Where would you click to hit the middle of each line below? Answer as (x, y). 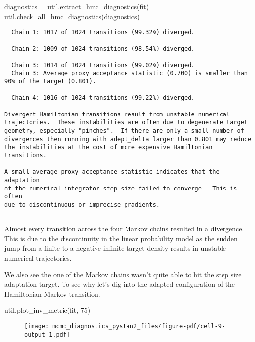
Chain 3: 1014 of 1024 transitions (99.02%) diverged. (103, 65)
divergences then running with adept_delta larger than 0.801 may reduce (128, 139)
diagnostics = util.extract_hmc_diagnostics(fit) (77, 6)
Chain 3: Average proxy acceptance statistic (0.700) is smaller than (129, 73)
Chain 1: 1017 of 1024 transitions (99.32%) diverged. (103, 32)
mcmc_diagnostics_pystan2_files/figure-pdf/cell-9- (139, 326)
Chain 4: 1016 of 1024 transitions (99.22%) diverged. (103, 98)
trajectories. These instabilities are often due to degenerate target (126, 123)
